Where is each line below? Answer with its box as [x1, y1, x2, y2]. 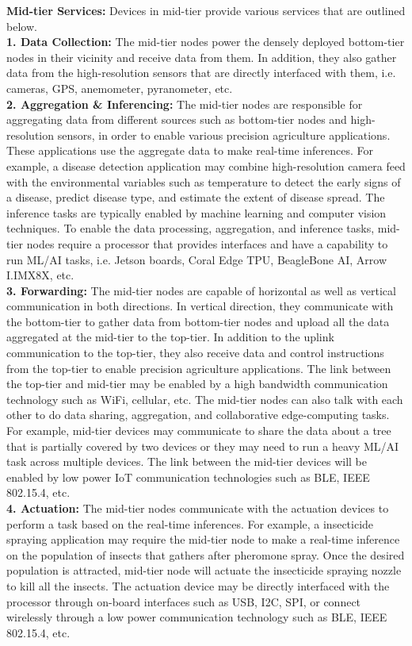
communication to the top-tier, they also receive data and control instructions [6, 344, 384, 361]
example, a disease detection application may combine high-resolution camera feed [6, 157, 406, 174]
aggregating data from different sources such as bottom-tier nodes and [6, 111, 347, 128]
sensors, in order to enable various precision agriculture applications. [57, 126, 391, 143]
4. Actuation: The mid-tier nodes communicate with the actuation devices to [6, 500, 389, 516]
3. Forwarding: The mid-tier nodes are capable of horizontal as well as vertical [6, 282, 396, 298]
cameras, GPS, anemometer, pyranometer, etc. [6, 79, 233, 96]
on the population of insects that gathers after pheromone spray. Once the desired [6, 546, 405, 563]
